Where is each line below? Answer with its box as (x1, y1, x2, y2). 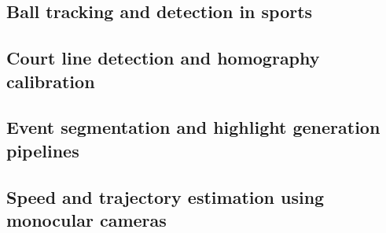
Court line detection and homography (6, 46, 320, 70)
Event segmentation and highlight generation (6, 115, 380, 139)
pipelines (6, 138, 79, 162)
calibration (6, 68, 95, 93)
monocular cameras (6, 207, 167, 231)
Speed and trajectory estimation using (6, 184, 325, 209)
